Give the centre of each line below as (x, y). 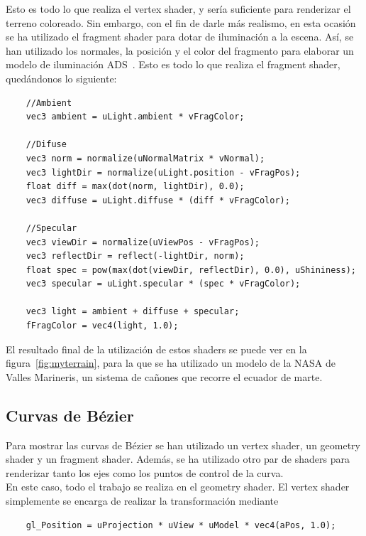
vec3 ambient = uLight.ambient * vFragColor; (135, 117)
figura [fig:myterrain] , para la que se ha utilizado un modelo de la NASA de (171, 363)
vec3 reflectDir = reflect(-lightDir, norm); (135, 256)
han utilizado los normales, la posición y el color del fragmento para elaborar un (180, 50)
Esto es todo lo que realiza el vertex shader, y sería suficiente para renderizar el (178, 9)
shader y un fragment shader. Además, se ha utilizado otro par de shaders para (178, 459)
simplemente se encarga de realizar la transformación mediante (142, 501)
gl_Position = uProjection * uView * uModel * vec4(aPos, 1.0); (181, 525)
